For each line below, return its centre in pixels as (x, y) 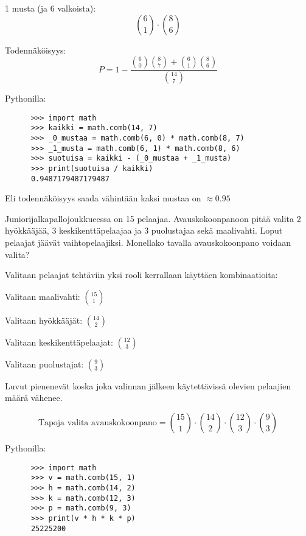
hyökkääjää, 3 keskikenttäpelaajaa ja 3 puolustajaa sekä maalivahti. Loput (144, 230)
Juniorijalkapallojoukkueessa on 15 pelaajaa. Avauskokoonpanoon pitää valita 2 (153, 218)
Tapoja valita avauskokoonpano (97, 423)
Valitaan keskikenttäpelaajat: (59, 342)
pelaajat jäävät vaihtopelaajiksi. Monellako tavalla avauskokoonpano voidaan (148, 242)
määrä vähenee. (34, 398)
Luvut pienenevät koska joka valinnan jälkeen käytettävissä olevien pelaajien (148, 385)
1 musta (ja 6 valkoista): (50, 8)
